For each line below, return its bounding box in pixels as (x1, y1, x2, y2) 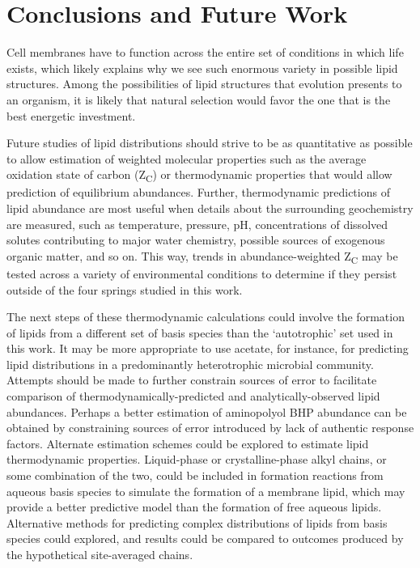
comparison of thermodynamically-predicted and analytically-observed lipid (6, 388, 380, 405)
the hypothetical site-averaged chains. (6, 546, 193, 562)
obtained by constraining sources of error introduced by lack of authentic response (6, 419, 414, 436)
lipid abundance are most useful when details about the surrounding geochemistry (6, 200, 414, 216)
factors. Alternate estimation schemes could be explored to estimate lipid (6, 434, 369, 451)
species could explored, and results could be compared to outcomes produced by (6, 530, 404, 547)
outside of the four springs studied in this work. (6, 281, 243, 298)
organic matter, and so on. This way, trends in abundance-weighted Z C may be (6, 247, 398, 266)
